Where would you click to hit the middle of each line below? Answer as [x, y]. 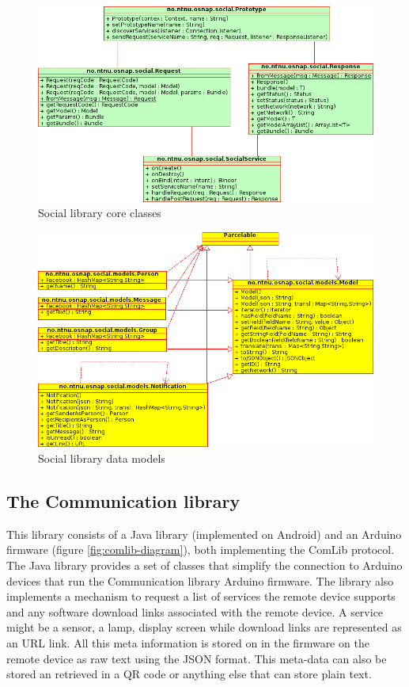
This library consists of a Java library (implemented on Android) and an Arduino [204, 534]
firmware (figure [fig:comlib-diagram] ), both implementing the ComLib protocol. [201, 550]
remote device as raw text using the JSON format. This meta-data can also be [197, 658]
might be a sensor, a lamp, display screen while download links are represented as [204, 627]
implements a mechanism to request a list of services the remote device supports [201, 596]
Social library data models [102, 458]
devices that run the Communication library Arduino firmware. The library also [200, 580]
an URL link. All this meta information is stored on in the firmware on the [188, 642]
